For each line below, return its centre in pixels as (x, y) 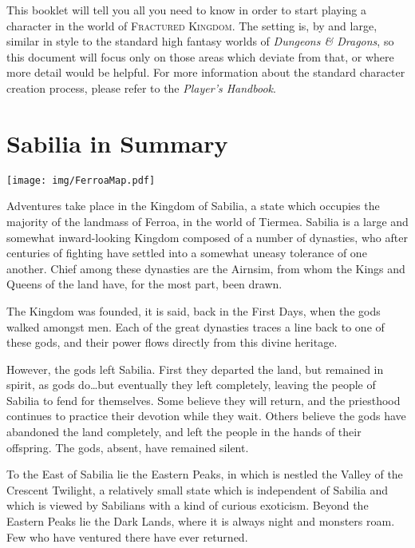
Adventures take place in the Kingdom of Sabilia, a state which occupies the (193, 206)
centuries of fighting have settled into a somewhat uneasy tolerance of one (187, 253)
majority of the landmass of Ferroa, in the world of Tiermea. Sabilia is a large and (207, 221)
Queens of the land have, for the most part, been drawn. (144, 284)
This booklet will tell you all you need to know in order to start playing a (187, 10)
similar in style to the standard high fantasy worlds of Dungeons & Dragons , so (200, 41)
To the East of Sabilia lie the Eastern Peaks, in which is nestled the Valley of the (205, 474)
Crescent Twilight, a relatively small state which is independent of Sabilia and (197, 489)
